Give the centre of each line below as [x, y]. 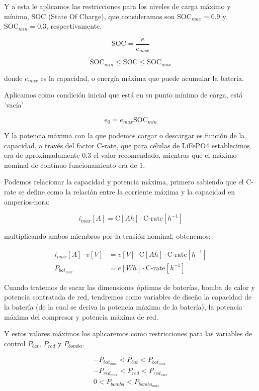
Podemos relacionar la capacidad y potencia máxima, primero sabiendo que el [124, 182]
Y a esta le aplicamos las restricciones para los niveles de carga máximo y [117, 6]
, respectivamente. [74, 26]
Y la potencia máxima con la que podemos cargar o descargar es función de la [124, 135]
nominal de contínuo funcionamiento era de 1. [75, 165]
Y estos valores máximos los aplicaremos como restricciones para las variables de [128, 333]
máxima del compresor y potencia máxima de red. [81, 316]
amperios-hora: [27, 201]
